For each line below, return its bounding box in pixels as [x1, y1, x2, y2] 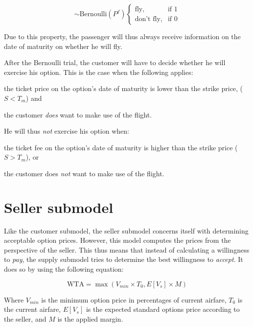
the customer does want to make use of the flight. [4, 109, 152, 119]
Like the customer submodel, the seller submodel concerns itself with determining [4, 225, 249, 235]
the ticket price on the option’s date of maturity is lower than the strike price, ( [4, 83, 243, 93]
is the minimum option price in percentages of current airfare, [41, 294, 227, 304]
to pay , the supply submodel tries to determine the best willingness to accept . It [4, 254, 243, 264]
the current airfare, [4, 304, 61, 314]
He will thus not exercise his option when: [4, 126, 129, 136]
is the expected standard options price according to [86, 304, 240, 314]
